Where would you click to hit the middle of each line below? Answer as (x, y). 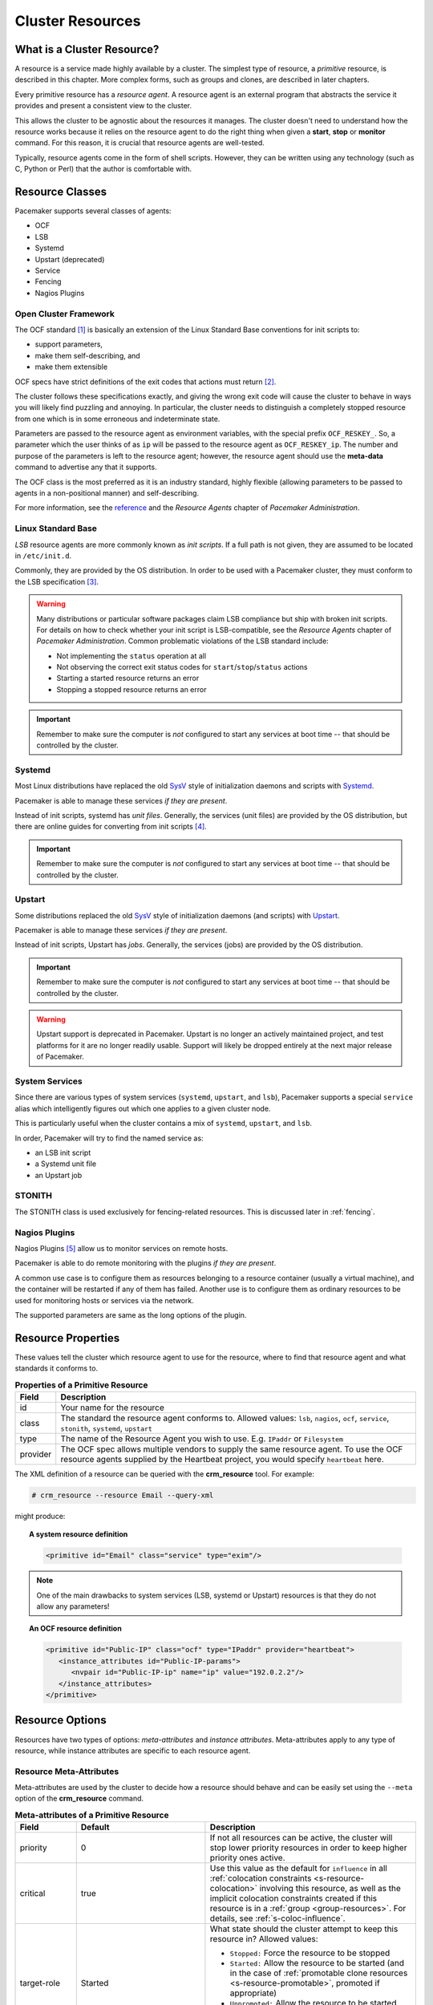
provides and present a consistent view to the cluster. (103, 106)
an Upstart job (59, 1175)
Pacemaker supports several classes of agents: (93, 211)
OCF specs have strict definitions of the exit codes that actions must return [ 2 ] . (146, 382)
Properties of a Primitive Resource (81, 1385)
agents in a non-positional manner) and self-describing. (107, 493)
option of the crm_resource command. (79, 1798)
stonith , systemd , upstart (106, 1428)
